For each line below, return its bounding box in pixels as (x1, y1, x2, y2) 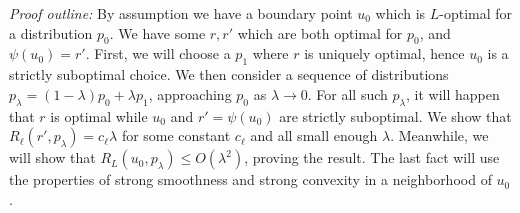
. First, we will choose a (85, 43, 231, 64)
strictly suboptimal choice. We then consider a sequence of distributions (9, 64, 449, 85)
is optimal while (50, 105, 148, 126)
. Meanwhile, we (390, 125, 489, 146)
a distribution (9, 22, 93, 43)
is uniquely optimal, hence (304, 43, 465, 64)
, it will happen (406, 83, 500, 104)
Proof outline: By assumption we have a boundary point (9, 3, 353, 23)
